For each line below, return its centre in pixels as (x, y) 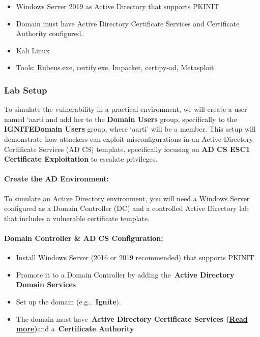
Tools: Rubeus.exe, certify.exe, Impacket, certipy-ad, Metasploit (115, 67)
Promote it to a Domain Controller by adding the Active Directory (125, 274)
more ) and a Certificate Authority (75, 329)
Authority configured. (50, 33)
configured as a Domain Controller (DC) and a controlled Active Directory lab (126, 208)
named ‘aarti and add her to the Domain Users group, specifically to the (121, 119)
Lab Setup (26, 90)
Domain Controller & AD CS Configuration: (84, 238)
